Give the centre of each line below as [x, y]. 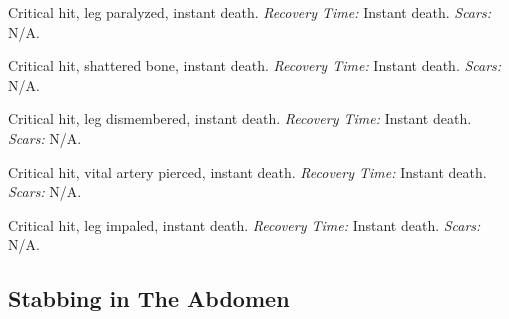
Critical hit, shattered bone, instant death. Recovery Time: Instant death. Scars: [255, 65]
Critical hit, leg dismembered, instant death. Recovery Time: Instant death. [240, 118]
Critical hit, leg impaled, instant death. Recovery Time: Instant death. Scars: [244, 224]
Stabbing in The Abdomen [149, 298]
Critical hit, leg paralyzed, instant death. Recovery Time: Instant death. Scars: [249, 12]
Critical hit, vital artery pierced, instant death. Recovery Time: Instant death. [247, 171]
